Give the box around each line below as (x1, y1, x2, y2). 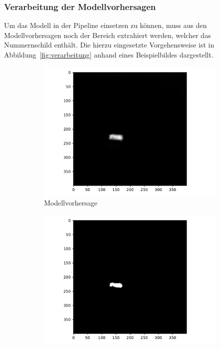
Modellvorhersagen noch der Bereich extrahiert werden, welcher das (4, 29, 211, 40)
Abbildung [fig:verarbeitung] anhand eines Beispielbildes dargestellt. (4, 49, 213, 59)
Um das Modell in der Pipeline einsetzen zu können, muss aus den (4, 20, 207, 30)
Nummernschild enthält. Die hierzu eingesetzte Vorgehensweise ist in (4, 39, 214, 50)
